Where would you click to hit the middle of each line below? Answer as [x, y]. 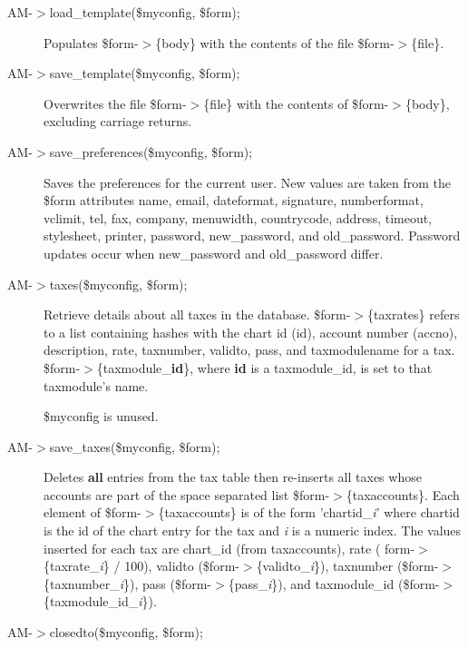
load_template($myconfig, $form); [145, 12]
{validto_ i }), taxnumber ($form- [347, 566]
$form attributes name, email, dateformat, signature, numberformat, [234, 200]
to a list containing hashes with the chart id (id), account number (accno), [251, 332]
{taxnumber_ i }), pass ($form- [128, 583]
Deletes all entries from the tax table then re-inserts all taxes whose [233, 477]
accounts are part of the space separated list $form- [187, 494]
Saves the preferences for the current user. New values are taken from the [247, 182]
